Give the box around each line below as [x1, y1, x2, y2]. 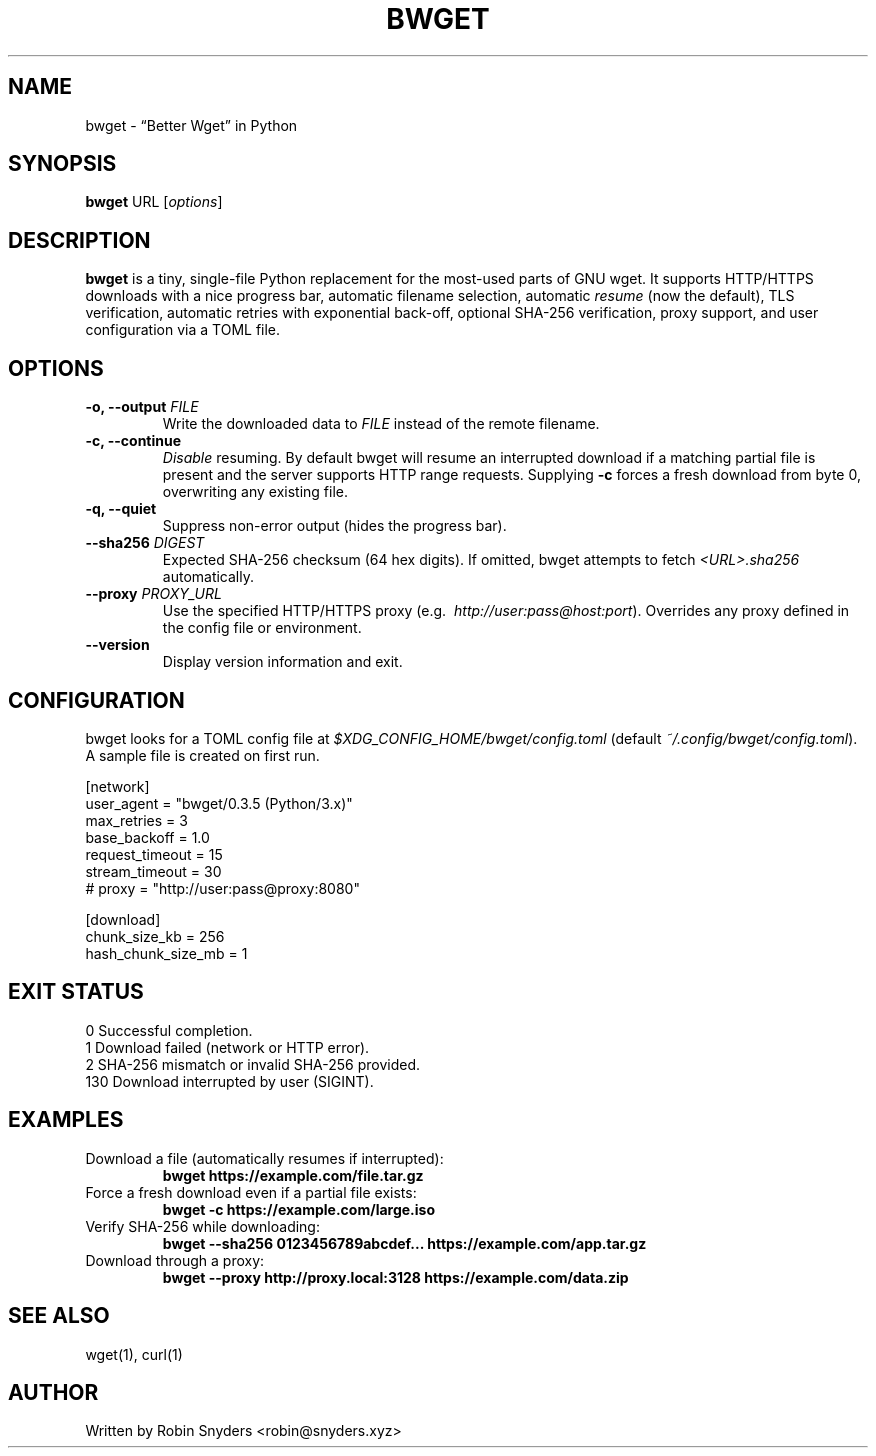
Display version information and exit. [162, 653, 403, 671]
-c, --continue [85, 432, 182, 450]
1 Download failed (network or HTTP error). [85, 1038, 370, 1056]
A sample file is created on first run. [85, 746, 320, 764]
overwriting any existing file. [162, 483, 349, 501]
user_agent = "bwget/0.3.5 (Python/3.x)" [85, 794, 353, 812]
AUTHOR [8, 1379, 99, 1405]
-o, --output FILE [85, 398, 199, 416]
